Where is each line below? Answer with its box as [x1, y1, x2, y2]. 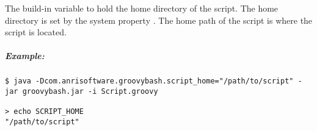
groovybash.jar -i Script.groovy [22, 87, 158, 96]
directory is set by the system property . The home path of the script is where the [5, 13, 313, 26]
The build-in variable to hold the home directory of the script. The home [5, 2, 279, 14]
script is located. [5, 26, 67, 38]
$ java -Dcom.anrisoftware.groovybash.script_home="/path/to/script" [5, 77, 294, 86]
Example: [5, 49, 45, 62]
